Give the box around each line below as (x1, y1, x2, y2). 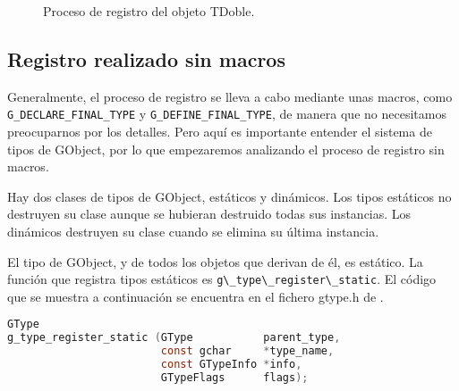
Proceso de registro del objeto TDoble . (43, 2, 255, 20)
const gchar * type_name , (160, 345, 335, 358)
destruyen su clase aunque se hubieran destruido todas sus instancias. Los (7, 204, 412, 223)
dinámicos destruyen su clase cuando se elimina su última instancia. (7, 222, 379, 241)
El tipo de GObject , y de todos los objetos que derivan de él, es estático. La (7, 252, 423, 270)
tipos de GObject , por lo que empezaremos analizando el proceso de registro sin (7, 139, 445, 158)
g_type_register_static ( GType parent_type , (7, 331, 341, 345)
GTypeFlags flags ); (160, 370, 309, 384)
